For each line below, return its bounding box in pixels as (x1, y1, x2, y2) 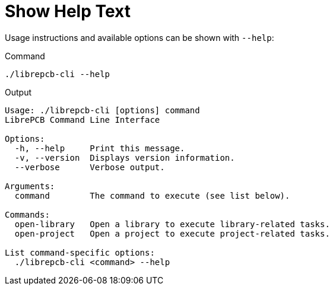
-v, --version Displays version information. (14, 152, 235, 162)
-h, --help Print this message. (14, 143, 185, 153)
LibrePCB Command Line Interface (5, 114, 160, 125)
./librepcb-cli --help (5, 69, 110, 79)
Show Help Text (5, 1, 131, 21)
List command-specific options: (5, 247, 155, 257)
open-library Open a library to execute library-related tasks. (14, 219, 330, 229)
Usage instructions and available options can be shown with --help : (5, 32, 274, 43)
